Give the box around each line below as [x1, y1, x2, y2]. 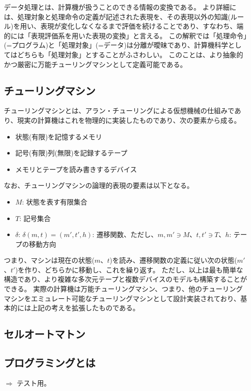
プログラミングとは [4, 355, 95, 370]
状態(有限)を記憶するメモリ [15, 131, 102, 141]
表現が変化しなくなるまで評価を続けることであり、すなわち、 [40, 21, 237, 31]
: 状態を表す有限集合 [22, 196, 87, 206]
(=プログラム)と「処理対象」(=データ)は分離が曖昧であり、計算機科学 [4, 40, 228, 50]
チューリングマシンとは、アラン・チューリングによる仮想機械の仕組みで [4, 105, 235, 116]
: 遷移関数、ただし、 [92, 229, 158, 239]
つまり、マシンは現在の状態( [4, 255, 94, 265]
